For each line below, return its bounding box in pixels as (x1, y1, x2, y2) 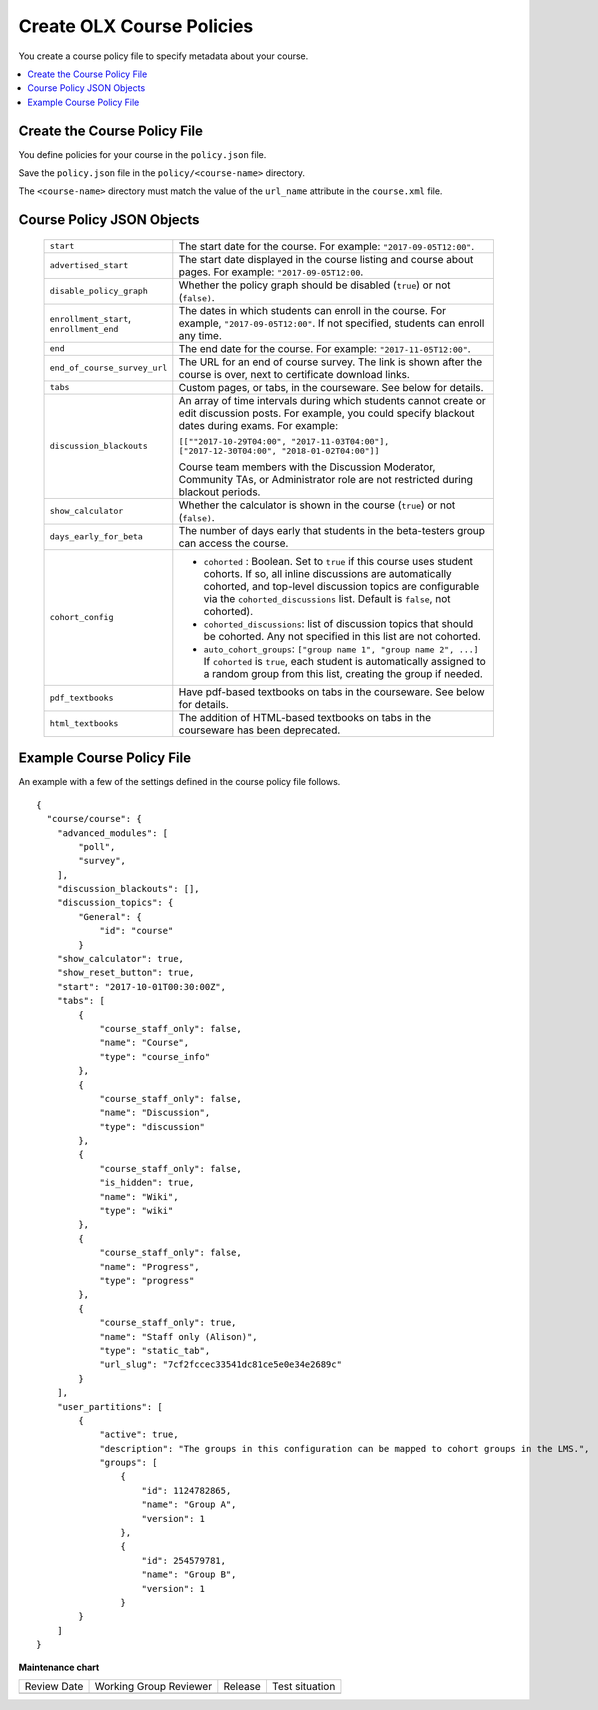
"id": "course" (99, 925, 174, 937)
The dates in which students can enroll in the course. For (178, 303, 447, 317)
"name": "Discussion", (99, 1107, 211, 1119)
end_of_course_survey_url (49, 363, 168, 374)
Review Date (24, 1679, 84, 1693)
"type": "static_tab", (99, 1345, 211, 1356)
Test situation (271, 1679, 336, 1693)
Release (223, 1679, 262, 1693)
